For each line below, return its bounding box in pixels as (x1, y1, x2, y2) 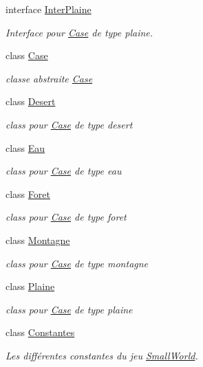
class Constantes (6, 325, 75, 340)
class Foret (6, 186, 50, 201)
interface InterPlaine (6, 2, 92, 16)
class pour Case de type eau (6, 164, 122, 178)
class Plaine (6, 279, 55, 293)
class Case (6, 48, 48, 63)
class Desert (6, 94, 56, 109)
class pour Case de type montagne (6, 256, 149, 270)
